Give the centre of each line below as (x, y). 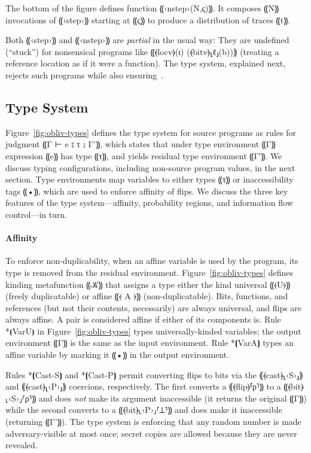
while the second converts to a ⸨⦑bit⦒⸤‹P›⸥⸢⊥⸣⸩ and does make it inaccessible (144, 410)
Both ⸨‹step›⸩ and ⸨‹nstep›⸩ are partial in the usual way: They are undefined (147, 40)
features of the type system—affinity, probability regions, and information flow (149, 203)
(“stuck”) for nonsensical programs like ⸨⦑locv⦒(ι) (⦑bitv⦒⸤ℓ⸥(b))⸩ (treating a (142, 51)
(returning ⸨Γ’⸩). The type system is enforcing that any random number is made (153, 422)
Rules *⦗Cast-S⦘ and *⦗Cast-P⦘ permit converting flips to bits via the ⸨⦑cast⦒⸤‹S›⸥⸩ (154, 374)
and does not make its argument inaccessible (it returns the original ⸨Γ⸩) (173, 398)
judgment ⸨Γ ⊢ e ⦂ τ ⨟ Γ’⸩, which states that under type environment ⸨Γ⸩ (141, 144)
